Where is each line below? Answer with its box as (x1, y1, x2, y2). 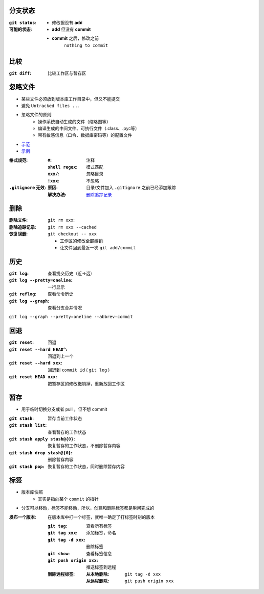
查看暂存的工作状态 (47, 429, 87, 435)
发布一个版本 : (9, 514, 37, 520)
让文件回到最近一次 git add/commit (60, 245, 136, 251)
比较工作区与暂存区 (47, 70, 87, 76)
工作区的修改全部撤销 (60, 238, 103, 244)
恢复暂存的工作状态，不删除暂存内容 (47, 443, 121, 449)
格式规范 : (9, 157, 28, 163)
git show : (47, 550, 70, 556)
